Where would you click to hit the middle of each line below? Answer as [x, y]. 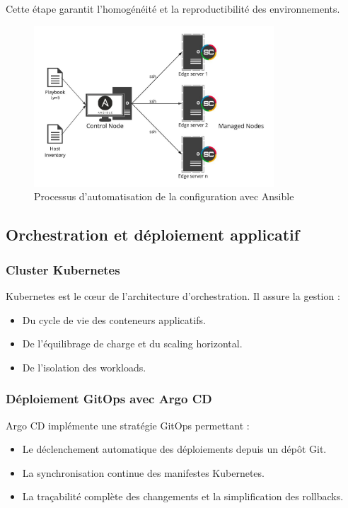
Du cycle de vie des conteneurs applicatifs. [114, 319]
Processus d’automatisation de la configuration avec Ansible [164, 196]
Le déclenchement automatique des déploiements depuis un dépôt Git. [174, 449]
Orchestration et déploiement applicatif [153, 235]
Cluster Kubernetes [63, 269]
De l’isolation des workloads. [84, 367]
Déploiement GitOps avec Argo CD [109, 399]
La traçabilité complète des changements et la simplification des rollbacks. [183, 496]
